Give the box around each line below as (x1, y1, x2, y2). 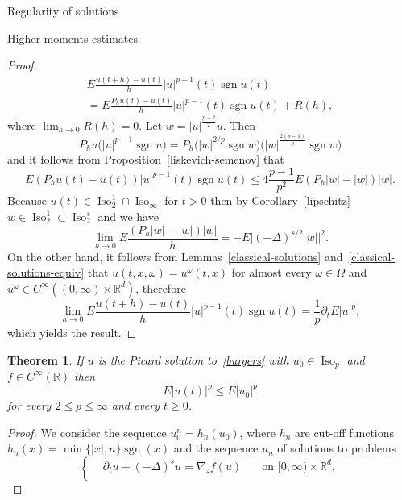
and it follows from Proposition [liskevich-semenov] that (7, 150, 284, 167)
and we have (97, 208, 159, 224)
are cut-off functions (295, 423, 395, 440)
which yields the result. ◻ (7, 323, 137, 340)
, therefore (135, 279, 186, 296)
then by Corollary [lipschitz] (210, 192, 350, 209)
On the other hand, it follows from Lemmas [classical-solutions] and (7, 248, 343, 265)
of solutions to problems (277, 440, 396, 456)
